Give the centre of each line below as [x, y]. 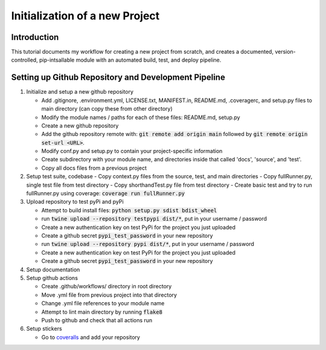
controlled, [25, 60]
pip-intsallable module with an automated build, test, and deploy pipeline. [130, 60]
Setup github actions [52, 277]
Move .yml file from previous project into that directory [109, 295]
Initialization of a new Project [85, 16]
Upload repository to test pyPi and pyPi [75, 202]
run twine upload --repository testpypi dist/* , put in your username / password [154, 219]
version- [285, 52]
